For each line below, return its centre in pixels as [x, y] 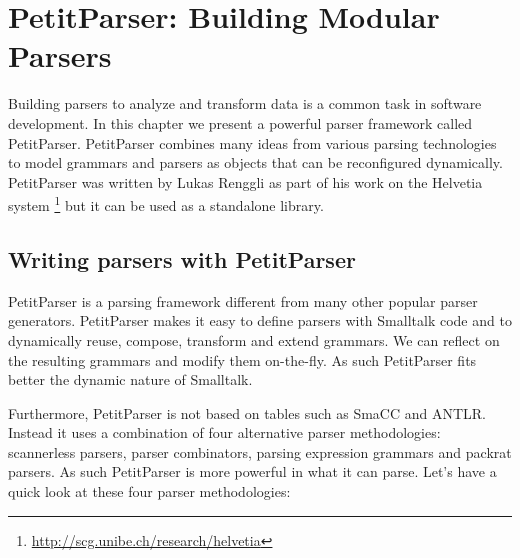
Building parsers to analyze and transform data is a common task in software [245, 103]
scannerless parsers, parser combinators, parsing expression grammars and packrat [260, 451]
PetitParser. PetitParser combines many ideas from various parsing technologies [252, 142]
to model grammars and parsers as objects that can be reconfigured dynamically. [255, 162]
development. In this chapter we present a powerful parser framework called [240, 122]
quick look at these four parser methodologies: [149, 491]
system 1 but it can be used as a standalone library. [166, 203]
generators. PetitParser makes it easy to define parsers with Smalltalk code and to [260, 320]
